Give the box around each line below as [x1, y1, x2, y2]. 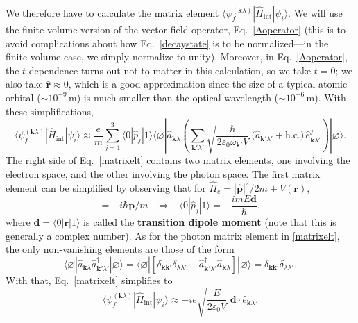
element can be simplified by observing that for [6, 180, 206, 194]
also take [6, 76, 43, 91]
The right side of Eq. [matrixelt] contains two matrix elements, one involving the [6, 153, 350, 167]
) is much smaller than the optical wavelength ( [76, 90, 279, 104]
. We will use [288, 6, 343, 19]
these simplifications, [6, 103, 94, 118]
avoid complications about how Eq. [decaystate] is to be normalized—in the [6, 35, 329, 50]
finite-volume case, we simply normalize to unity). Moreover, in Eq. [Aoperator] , [6, 49, 348, 64]
